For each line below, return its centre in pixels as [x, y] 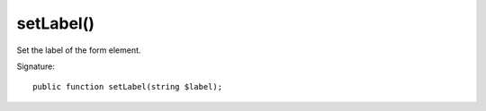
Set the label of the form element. [79, 50]
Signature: [36, 66]
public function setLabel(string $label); [128, 87]
